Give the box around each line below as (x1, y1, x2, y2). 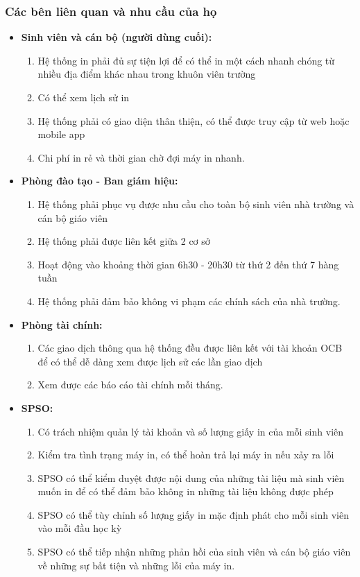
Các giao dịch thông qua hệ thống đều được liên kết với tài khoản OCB (37, 341, 343, 355)
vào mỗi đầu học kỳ (37, 521, 122, 535)
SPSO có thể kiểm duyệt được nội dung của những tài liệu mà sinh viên (37, 470, 345, 485)
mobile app (37, 127, 85, 141)
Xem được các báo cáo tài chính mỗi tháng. (37, 377, 223, 392)
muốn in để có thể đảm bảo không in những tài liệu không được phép (37, 484, 334, 499)
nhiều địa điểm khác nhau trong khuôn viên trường (37, 67, 256, 81)
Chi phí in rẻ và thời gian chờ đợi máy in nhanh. (37, 150, 245, 164)
